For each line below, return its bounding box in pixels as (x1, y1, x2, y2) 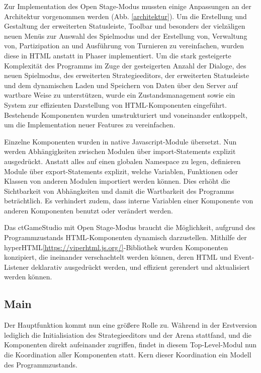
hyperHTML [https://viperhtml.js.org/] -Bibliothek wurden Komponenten (4, 242, 228, 252)
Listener (4, 261, 29, 272)
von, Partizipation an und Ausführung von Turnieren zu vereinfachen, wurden (4, 40, 244, 51)
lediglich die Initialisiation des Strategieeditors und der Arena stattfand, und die (4, 329, 252, 340)
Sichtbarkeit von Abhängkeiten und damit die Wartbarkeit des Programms (4, 185, 234, 196)
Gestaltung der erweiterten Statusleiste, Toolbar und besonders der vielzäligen (4, 21, 245, 31)
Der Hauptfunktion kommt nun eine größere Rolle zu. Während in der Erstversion (4, 320, 257, 330)
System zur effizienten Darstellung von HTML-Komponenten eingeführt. (4, 99, 227, 110)
